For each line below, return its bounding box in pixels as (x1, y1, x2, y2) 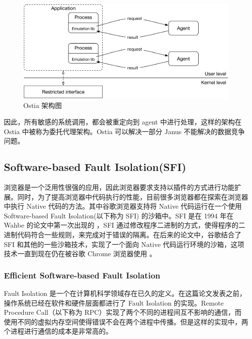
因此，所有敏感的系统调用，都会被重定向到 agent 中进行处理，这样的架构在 (4, 117, 242, 127)
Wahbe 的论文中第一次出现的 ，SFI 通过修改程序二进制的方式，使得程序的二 (4, 220, 245, 230)
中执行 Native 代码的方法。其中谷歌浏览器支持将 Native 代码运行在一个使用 (4, 201, 242, 211)
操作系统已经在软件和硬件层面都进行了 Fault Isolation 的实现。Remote (4, 297, 224, 308)
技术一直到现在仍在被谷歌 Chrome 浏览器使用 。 (4, 248, 157, 259)
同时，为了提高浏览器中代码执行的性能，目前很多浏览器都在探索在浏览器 (17, 191, 248, 201)
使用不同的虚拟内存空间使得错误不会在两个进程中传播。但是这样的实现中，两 (4, 316, 248, 326)
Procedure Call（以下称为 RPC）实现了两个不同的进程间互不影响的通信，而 (4, 307, 242, 317)
